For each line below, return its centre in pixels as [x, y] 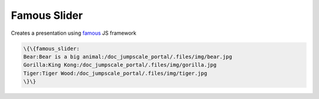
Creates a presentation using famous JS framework [74, 33]
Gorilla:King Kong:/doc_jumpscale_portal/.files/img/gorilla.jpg [120, 65]
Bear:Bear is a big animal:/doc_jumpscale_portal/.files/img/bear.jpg [128, 57]
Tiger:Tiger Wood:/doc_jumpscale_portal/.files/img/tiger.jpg [115, 73]
